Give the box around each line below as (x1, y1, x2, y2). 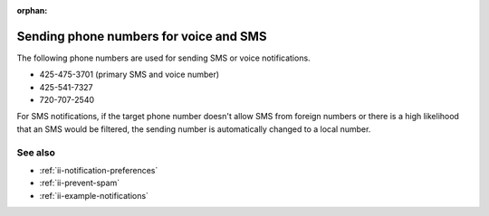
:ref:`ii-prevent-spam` (39, 177, 120, 189)
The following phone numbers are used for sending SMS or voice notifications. (16, 52, 312, 63)
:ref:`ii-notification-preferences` (39, 165, 158, 175)
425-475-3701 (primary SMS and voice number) (39, 69, 220, 80)
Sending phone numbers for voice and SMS (16, 28, 267, 44)
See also (16, 146, 56, 158)
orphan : (16, 5, 48, 15)
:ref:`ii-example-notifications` (39, 190, 149, 201)
